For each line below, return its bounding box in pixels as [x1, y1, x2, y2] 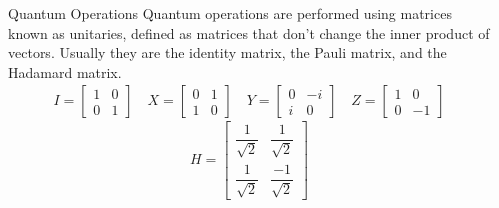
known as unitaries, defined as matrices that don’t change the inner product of [8, 22, 490, 43]
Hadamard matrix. [8, 61, 122, 82]
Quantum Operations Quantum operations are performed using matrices [8, 3, 452, 23]
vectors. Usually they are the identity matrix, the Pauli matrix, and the [8, 42, 447, 63]
